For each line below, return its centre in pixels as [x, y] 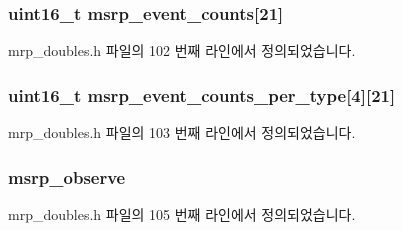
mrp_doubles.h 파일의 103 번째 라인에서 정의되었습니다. [182, 132]
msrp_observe [67, 176]
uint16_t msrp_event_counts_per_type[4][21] [202, 94]
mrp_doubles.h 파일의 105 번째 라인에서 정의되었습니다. [182, 213]
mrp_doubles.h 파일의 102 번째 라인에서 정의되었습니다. [182, 50]
